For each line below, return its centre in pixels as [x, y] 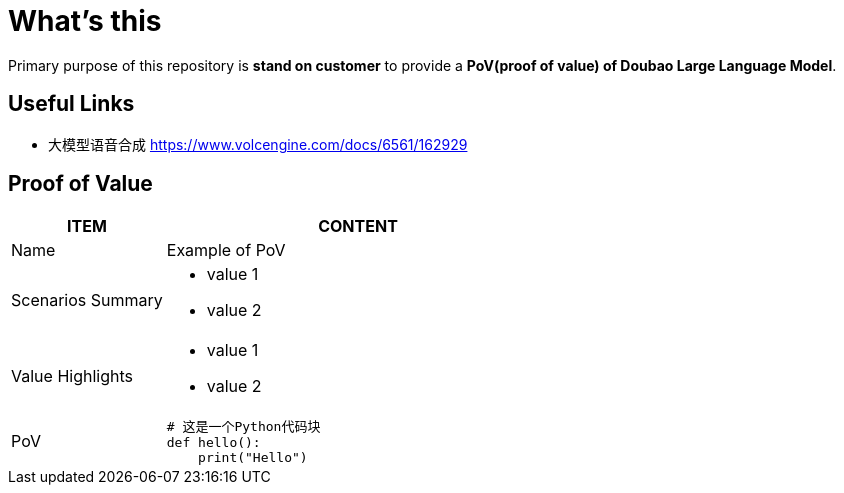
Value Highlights [72, 376]
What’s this [85, 21]
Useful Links [71, 104]
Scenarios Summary [87, 300]
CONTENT [358, 226]
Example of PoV [226, 250]
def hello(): [213, 443]
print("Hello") [253, 458]
